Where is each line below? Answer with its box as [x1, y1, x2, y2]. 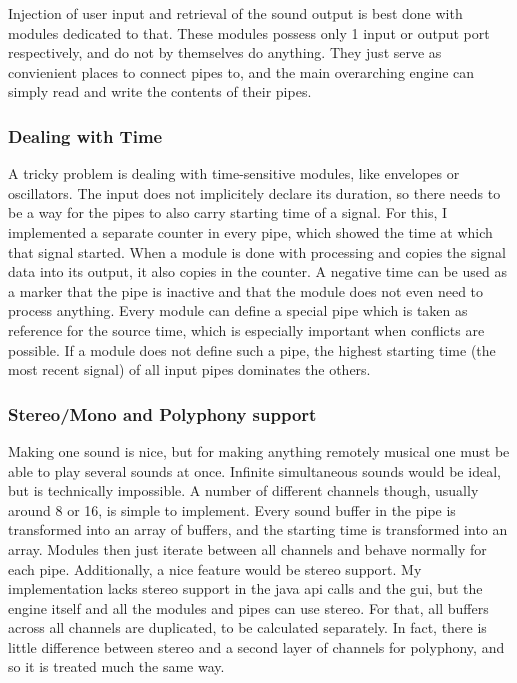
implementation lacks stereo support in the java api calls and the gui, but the [8, 578, 483, 599]
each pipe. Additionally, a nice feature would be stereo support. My [8, 558, 422, 579]
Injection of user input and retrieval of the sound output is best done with [8, 3, 463, 23]
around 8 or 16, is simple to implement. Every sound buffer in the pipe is [8, 499, 456, 520]
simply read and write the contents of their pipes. [8, 81, 312, 102]
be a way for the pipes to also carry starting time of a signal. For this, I [8, 202, 448, 223]
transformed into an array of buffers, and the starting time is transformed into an [8, 519, 508, 540]
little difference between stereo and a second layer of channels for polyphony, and [8, 636, 505, 657]
